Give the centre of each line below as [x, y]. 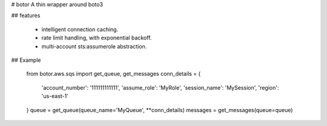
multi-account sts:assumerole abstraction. [94, 46]
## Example [26, 60]
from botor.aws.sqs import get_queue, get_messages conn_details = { [114, 74]
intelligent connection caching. [80, 29]
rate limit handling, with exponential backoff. [97, 38]
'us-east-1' [55, 96]
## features [26, 16]
